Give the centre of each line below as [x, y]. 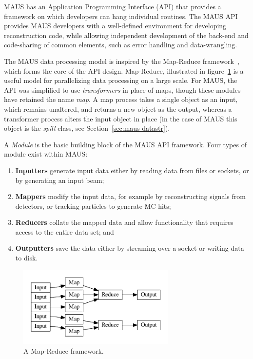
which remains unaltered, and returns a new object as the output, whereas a [118, 109]
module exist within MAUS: [46, 154]
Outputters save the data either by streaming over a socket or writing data [130, 248]
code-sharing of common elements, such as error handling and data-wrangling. [121, 45]
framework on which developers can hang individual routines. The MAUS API [121, 16]
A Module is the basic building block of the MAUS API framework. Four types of [125, 144]
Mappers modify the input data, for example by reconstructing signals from [130, 196]
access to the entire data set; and [65, 231]
